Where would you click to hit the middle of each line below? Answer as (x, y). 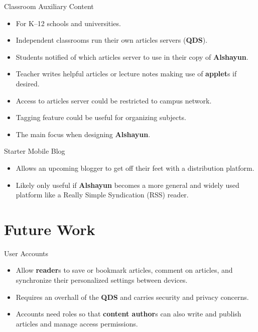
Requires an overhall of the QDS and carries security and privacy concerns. (132, 297)
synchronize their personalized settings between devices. (102, 280)
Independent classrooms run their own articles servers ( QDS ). (112, 40)
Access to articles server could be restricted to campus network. (114, 100)
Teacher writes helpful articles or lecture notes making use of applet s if (126, 74)
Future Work (50, 229)
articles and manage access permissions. (77, 323)
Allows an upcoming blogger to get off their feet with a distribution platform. (135, 168)
